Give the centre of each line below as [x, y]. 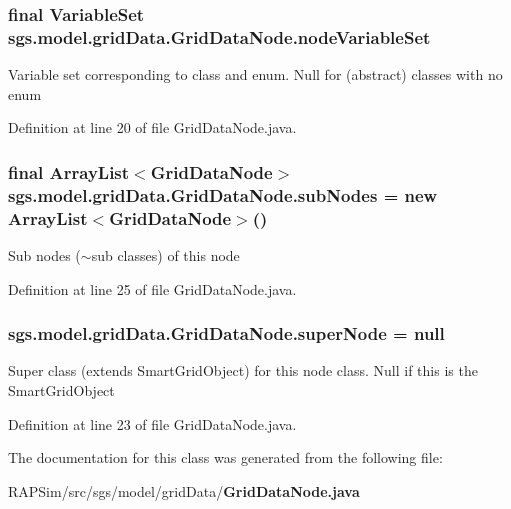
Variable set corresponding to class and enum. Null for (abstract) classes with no [255, 74]
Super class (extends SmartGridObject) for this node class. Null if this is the [243, 370]
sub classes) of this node [165, 254]
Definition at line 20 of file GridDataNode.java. [152, 127]
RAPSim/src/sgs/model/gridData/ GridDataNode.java [184, 490]
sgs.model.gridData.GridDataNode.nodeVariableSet [219, 36]
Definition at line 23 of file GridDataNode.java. [152, 423]
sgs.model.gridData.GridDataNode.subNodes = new [223, 194]
